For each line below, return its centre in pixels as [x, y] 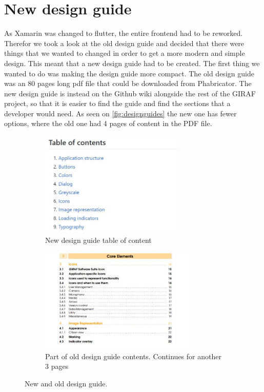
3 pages [57, 366]
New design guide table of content [98, 240]
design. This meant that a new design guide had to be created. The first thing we [132, 63]
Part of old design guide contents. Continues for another [133, 356]
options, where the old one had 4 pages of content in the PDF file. [108, 123]
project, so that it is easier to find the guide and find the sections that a [117, 103]
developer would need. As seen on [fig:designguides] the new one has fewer [120, 113]
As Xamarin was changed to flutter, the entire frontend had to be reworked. [124, 33]
